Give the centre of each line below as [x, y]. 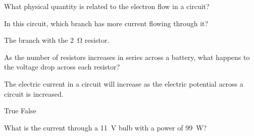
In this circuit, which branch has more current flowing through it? [106, 23]
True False [20, 111]
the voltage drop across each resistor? [62, 67]
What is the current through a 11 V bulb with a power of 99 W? [106, 127]
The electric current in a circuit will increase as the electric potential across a [124, 83]
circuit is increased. [34, 93]
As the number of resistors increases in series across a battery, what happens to [127, 57]
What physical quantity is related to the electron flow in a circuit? [107, 6]
